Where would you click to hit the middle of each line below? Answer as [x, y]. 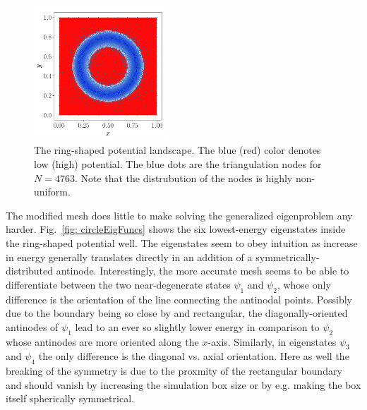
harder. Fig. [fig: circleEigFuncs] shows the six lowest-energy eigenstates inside [176, 229]
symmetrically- [288, 257]
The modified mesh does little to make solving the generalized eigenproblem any [179, 215]
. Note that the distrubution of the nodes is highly [183, 177]
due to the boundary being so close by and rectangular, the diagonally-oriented [177, 313]
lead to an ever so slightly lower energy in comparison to [197, 326]
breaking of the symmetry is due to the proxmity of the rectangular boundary [174, 371]
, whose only [304, 284]
